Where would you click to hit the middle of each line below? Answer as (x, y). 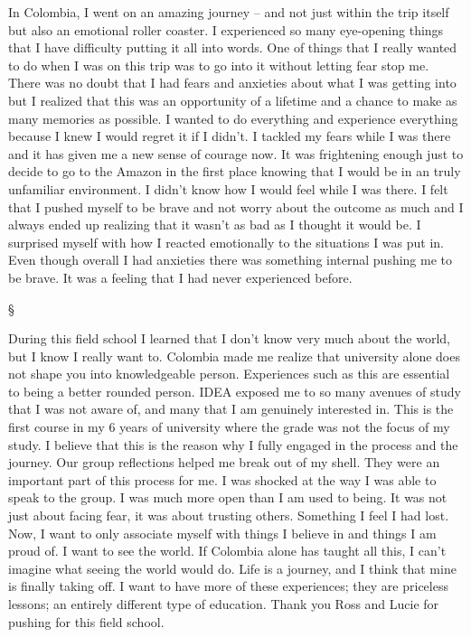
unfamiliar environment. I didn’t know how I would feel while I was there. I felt (228, 188)
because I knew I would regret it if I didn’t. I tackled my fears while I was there (230, 136)
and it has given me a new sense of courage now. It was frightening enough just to (236, 153)
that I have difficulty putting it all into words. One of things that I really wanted (233, 47)
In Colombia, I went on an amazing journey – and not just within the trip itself (229, 12)
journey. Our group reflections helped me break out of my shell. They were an (224, 462)
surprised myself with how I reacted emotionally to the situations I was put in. (226, 242)
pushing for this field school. (86, 621)
